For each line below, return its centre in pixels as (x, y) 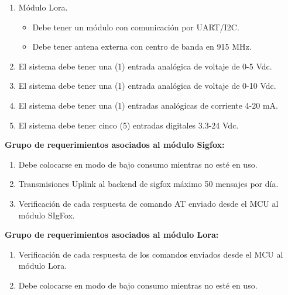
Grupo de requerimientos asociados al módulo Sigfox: (115, 145)
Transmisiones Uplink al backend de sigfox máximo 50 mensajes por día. (148, 184)
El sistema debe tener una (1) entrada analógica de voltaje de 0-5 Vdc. (145, 66)
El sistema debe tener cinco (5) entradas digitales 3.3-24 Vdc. (128, 125)
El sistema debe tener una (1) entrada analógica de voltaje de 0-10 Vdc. (147, 86)
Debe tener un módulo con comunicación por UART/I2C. (136, 27)
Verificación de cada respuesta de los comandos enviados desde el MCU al (151, 254)
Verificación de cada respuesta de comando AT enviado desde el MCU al (148, 203)
